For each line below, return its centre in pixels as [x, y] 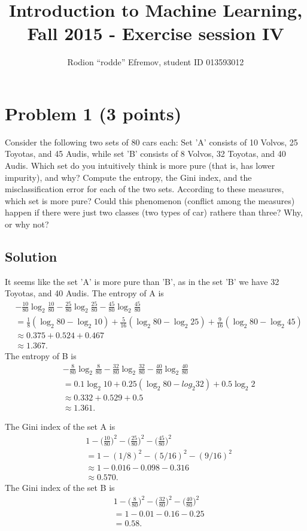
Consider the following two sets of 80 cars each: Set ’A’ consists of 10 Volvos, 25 [151, 142]
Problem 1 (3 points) [93, 113]
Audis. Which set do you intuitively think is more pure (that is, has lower [140, 166]
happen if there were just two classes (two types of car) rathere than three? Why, [154, 212]
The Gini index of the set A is [60, 427]
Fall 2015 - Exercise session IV [156, 33]
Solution [31, 256]
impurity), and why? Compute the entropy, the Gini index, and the [128, 177]
